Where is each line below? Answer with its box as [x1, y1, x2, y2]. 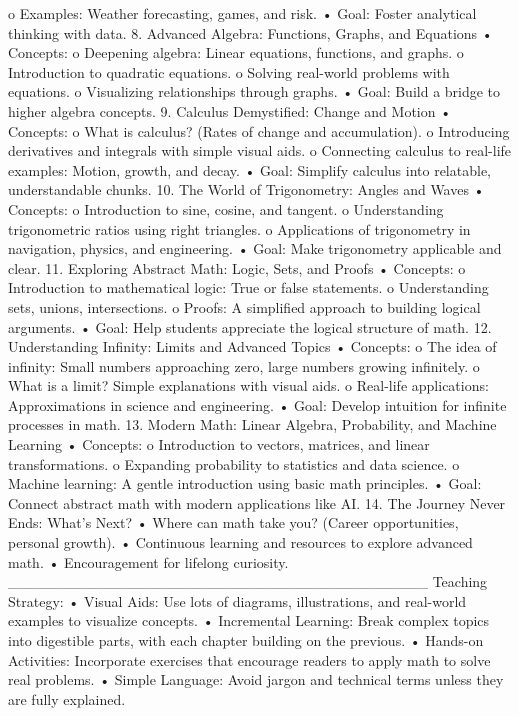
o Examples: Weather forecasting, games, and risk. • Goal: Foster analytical [8, 3, 477, 23]
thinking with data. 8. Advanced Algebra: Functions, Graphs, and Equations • [8, 22, 493, 43]
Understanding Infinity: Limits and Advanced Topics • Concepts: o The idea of [8, 336, 497, 357]
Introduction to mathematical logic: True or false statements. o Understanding [8, 277, 489, 298]
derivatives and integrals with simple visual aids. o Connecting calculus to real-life [8, 140, 512, 161]
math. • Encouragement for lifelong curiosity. [8, 551, 289, 572]
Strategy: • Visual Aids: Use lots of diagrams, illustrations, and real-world [8, 590, 467, 611]
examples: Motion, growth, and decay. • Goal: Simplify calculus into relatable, [8, 159, 491, 180]
